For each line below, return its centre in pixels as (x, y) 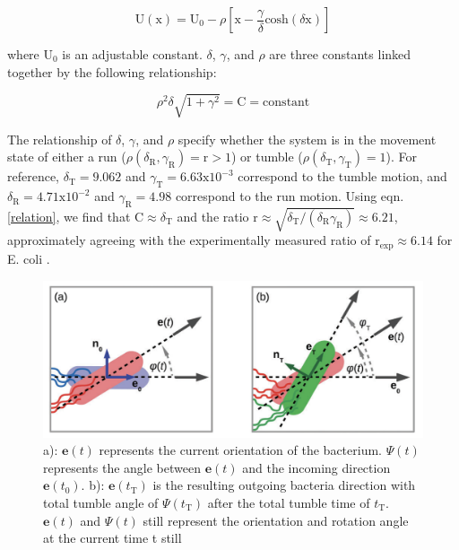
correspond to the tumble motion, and (342, 176)
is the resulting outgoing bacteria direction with (284, 485)
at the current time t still (113, 538)
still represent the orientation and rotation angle (276, 520)
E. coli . (29, 258)
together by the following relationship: (112, 71)
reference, (34, 176)
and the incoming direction (316, 467)
